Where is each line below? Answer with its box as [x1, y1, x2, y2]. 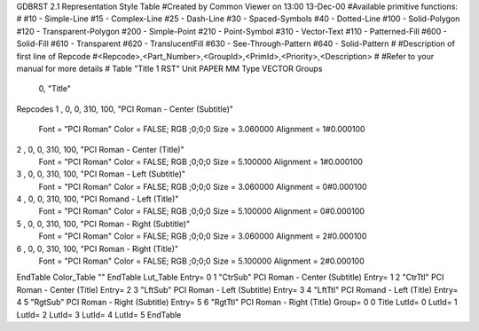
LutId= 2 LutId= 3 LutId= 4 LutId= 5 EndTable [16, 309, 182, 319]
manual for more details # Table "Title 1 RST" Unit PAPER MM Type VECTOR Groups [16, 63, 323, 74]
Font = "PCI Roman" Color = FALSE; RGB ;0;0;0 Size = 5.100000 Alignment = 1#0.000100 [38, 156, 364, 167]
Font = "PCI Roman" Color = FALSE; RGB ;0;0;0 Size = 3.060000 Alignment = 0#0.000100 [38, 181, 367, 192]
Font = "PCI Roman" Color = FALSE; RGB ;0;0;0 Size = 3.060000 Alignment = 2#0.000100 [38, 231, 367, 241]
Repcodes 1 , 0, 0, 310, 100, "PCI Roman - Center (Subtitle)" [16, 103, 234, 114]
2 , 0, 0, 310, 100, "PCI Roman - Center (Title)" [16, 144, 185, 154]
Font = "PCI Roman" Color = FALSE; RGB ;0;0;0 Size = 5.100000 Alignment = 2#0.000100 [38, 256, 365, 266]
